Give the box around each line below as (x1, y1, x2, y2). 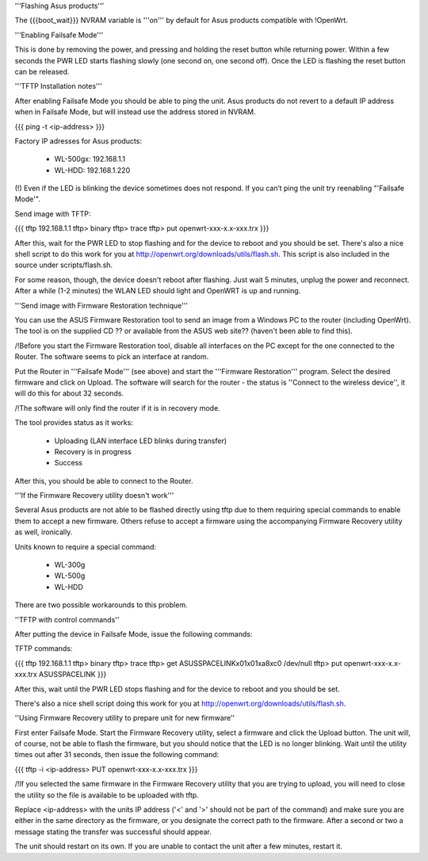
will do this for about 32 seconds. (14, 388, 124, 398)
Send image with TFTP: (14, 209, 91, 218)
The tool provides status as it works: (14, 418, 134, 427)
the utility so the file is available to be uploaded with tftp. (14, 790, 200, 800)
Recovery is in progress (54, 446, 132, 456)
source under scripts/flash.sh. (14, 260, 113, 270)
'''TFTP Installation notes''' (14, 82, 103, 91)
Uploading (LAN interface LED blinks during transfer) (54, 436, 227, 446)
